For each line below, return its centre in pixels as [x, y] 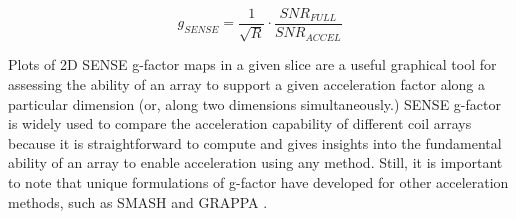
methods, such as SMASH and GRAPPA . [138, 201]
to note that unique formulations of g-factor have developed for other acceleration [258, 182]
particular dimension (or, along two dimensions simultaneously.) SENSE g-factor [254, 103]
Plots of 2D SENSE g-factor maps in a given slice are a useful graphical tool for [252, 64]
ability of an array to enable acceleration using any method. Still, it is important [255, 162]
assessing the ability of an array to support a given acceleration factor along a [246, 84]
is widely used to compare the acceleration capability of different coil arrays [240, 123]
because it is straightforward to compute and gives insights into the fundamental [255, 142]
